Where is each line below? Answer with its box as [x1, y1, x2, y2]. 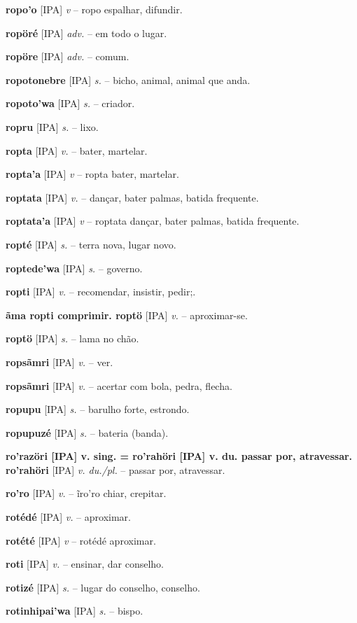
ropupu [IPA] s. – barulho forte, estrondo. [6, 402, 190, 416]
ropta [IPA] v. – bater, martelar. [6, 143, 148, 157]
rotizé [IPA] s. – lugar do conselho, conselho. [6, 580, 200, 594]
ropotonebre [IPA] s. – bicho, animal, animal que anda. [6, 72, 251, 87]
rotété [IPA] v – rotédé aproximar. [6, 533, 156, 547]
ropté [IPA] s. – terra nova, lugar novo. [6, 237, 176, 251]
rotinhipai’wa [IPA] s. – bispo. [6, 603, 143, 618]
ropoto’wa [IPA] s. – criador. [6, 96, 135, 111]
